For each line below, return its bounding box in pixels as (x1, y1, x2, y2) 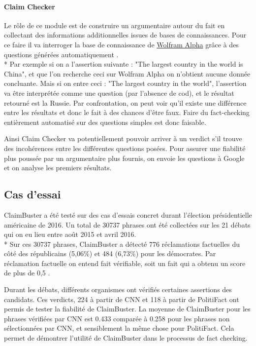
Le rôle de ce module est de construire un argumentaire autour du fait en (4, 20, 225, 30)
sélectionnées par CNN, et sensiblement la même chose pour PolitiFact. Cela (4, 323, 234, 333)
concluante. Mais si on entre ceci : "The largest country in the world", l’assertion (4, 78, 247, 88)
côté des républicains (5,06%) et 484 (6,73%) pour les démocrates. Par (4, 248, 216, 259)
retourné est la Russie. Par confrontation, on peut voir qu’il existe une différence (4, 97, 247, 108)
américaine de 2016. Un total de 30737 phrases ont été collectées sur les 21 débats (4, 219, 251, 230)
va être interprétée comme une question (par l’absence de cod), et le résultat (4, 87, 234, 98)
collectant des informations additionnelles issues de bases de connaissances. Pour (4, 30, 247, 40)
